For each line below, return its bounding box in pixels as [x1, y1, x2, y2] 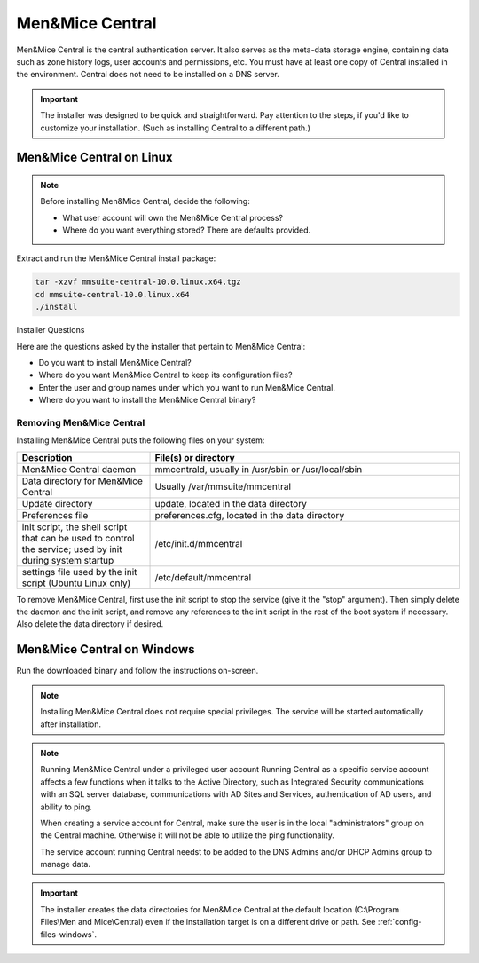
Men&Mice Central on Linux [16, 150, 173, 165]
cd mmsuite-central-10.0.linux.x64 [35, 289, 190, 299]
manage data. [40, 859, 90, 870]
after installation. [40, 719, 102, 730]
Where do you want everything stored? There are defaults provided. [62, 225, 311, 235]
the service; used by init [21, 542, 122, 555]
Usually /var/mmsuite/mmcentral [154, 480, 292, 493]
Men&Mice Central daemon [21, 462, 137, 475]
